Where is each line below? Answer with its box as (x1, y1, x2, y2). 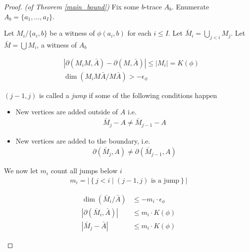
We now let (4, 165, 38, 176)
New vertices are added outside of (15, 106, 118, 117)
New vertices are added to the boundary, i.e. (15, 135, 150, 146)
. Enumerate (171, 1, 209, 11)
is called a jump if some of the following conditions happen (39, 90, 217, 100)
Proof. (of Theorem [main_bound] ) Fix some (4, 1, 140, 11)
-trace (144, 1, 162, 11)
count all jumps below (50, 165, 118, 176)
